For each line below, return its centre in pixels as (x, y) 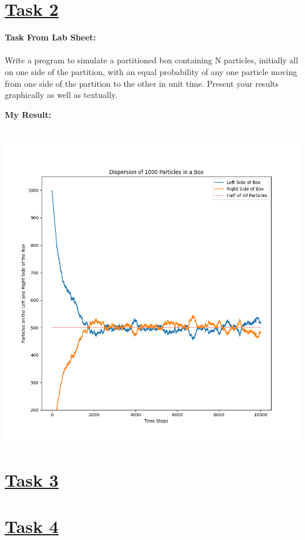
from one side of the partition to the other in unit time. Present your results (142, 83)
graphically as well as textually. (61, 95)
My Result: (28, 114)
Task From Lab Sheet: (50, 37)
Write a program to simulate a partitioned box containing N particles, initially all (152, 60)
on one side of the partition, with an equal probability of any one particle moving (151, 71)
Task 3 (32, 480)
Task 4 (32, 526)
